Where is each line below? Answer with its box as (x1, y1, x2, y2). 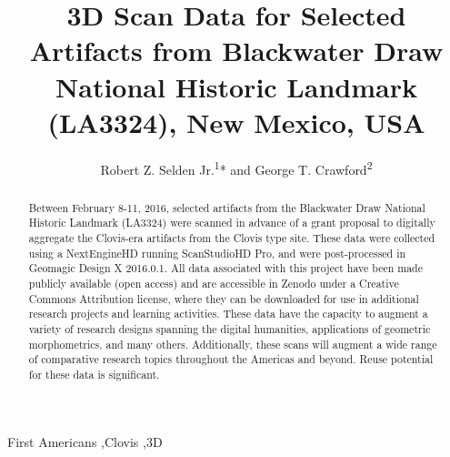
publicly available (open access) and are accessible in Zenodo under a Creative (28, 276, 399, 291)
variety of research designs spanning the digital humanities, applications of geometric (28, 320, 431, 336)
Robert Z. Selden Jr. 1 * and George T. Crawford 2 (100, 157, 373, 178)
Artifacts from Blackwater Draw (29, 32, 444, 69)
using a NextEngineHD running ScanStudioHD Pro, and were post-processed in (28, 245, 406, 260)
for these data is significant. (28, 366, 160, 381)
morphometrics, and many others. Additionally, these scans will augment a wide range (28, 336, 437, 351)
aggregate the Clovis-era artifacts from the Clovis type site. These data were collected (28, 230, 435, 246)
